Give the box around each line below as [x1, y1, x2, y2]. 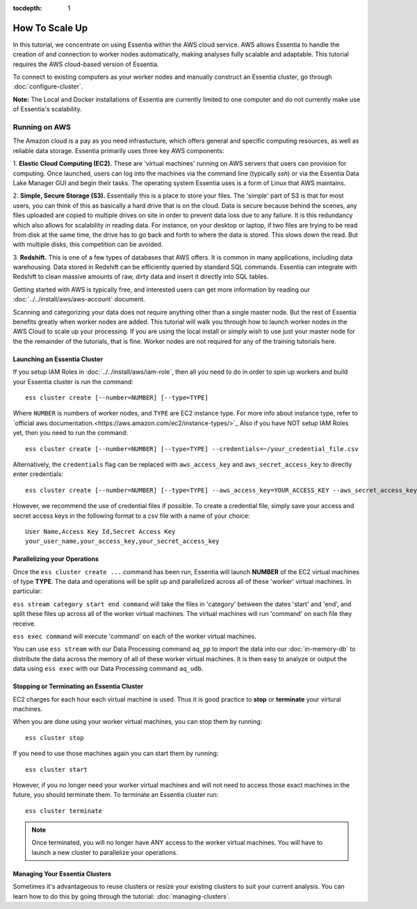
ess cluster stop [25, 734, 84, 741]
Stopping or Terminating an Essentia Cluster [13, 682, 144, 690]
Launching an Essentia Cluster [13, 355, 104, 363]
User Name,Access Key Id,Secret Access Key [25, 528, 176, 535]
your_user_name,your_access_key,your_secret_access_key [25, 537, 220, 546]
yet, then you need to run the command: [13, 429, 128, 437]
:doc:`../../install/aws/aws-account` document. [13, 295, 145, 303]
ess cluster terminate [25, 807, 103, 814]
